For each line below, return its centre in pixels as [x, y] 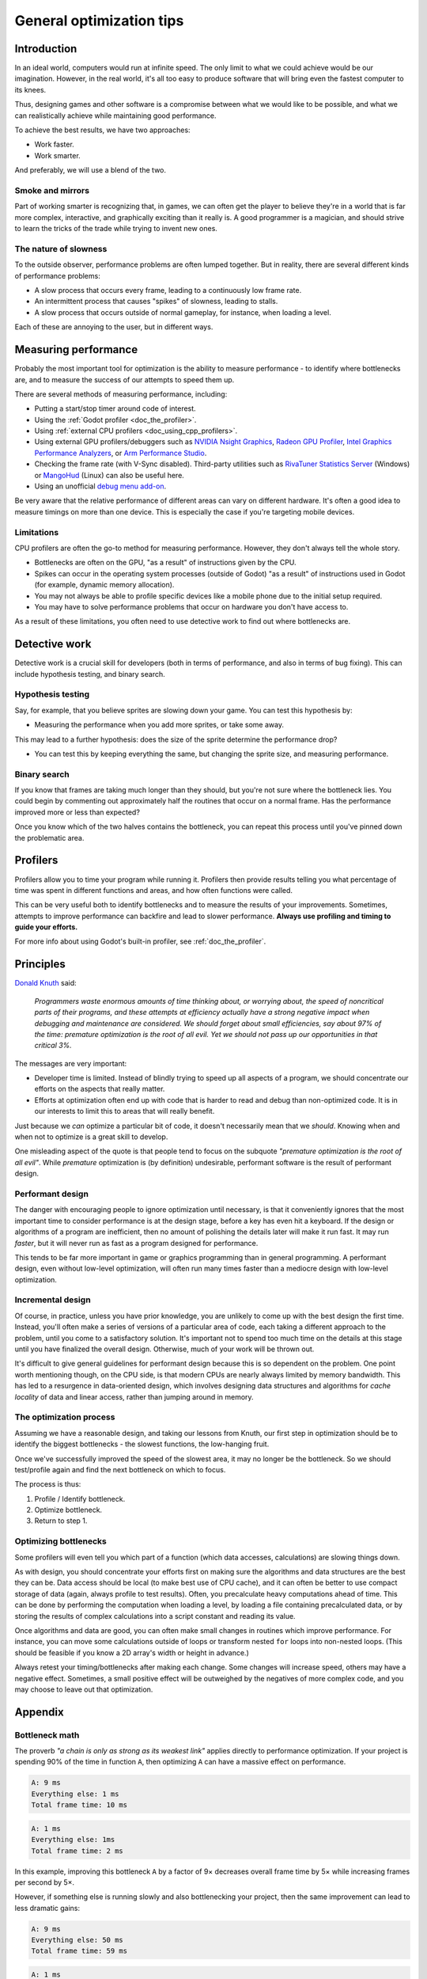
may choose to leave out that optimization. [84, 1689]
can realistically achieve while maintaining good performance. [115, 116]
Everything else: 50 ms [77, 1940]
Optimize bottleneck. [68, 1510]
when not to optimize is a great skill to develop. [91, 1137]
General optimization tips [99, 21]
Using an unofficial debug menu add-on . [100, 486]
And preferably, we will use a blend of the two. [90, 170]
